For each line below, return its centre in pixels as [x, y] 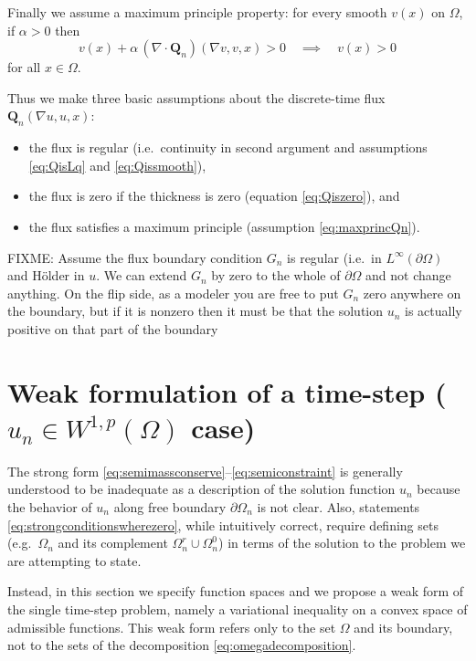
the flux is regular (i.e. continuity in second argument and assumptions [228, 147]
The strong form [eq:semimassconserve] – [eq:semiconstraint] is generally [205, 471]
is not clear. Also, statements [338, 507]
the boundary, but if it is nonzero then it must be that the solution [196, 311]
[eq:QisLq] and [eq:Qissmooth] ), [117, 165]
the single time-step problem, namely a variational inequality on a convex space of [238, 609]
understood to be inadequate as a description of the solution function [201, 489]
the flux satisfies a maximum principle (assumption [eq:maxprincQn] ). [224, 226]
